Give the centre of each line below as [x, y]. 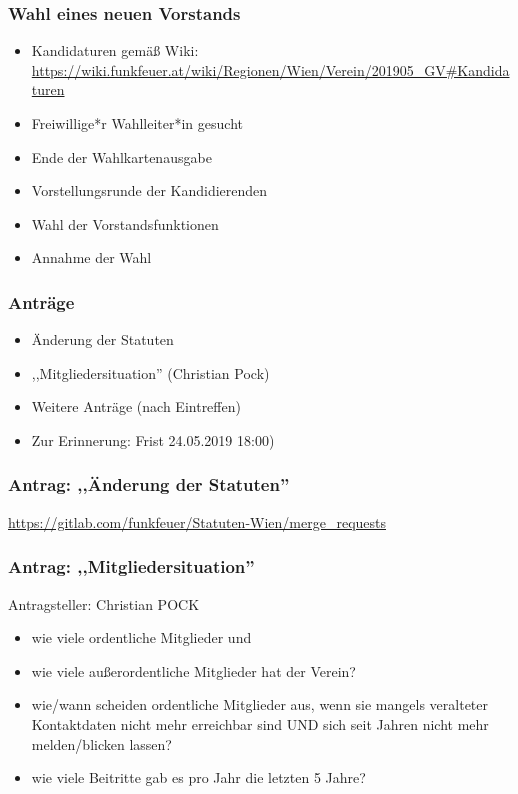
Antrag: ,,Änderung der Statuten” [149, 484]
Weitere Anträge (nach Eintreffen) [136, 406]
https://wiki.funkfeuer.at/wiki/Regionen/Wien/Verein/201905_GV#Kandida [270, 69]
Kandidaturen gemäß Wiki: [115, 50]
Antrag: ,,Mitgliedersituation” [131, 566]
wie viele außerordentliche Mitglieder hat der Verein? [193, 670]
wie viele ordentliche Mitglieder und [141, 637]
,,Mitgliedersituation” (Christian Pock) [150, 372]
